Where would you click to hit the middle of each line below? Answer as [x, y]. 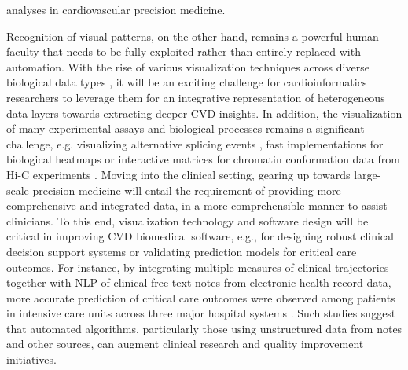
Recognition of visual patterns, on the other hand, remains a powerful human [193, 36]
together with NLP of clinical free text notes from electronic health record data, [199, 282]
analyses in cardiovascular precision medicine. [116, 9]
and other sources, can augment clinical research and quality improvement [185, 344]
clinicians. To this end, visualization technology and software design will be [187, 220]
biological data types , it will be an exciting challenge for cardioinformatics [187, 82]
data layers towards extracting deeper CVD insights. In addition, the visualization [204, 113]
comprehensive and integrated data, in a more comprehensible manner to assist [197, 205]
